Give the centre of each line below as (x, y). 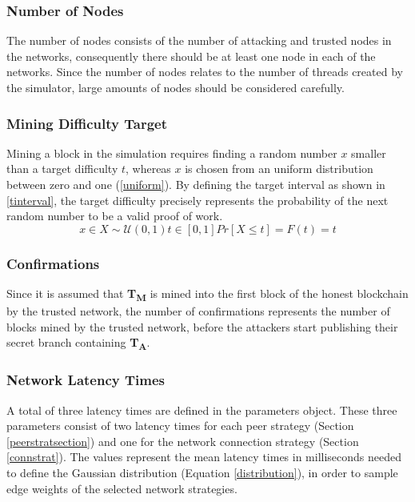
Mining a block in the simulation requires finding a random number (172, 153)
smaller (369, 153)
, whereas (148, 169)
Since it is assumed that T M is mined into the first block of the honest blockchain (207, 294)
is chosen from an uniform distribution (279, 169)
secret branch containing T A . (78, 343)
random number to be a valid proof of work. (115, 216)
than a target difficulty (62, 169)
